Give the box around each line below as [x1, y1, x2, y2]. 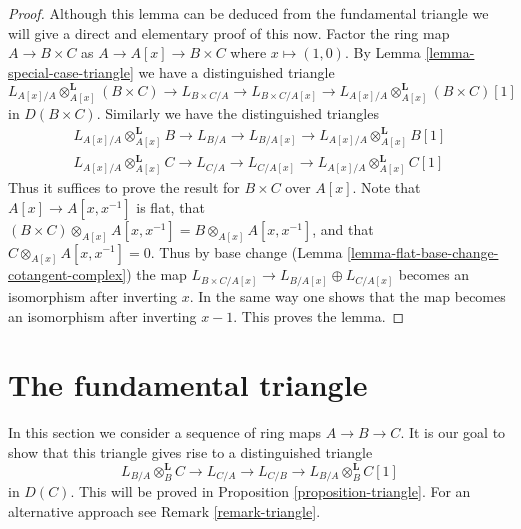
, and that [312, 218, 374, 239]
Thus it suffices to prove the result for [8, 177, 240, 198]
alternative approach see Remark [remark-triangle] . [8, 500, 321, 521]
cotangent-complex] [8, 264, 127, 285]
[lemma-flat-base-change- [347, 241, 499, 262]
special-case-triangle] [8, 61, 134, 82]
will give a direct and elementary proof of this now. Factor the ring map [8, 22, 450, 43]
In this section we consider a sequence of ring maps [8, 422, 322, 443]
